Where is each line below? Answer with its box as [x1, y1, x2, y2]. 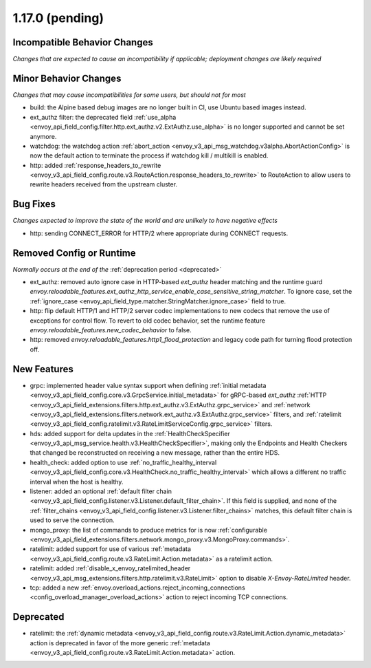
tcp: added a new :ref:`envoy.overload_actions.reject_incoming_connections [30, 583, 245, 592]
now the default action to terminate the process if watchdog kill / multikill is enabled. [30, 151, 269, 160]
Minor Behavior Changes [12, 72, 122, 84]
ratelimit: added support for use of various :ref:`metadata [30, 545, 192, 553]
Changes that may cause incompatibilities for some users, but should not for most [12, 90, 247, 99]
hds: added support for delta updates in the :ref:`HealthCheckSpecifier [30, 429, 230, 438]
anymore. [30, 132, 57, 140]
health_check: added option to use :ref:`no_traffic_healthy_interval [30, 458, 217, 466]
